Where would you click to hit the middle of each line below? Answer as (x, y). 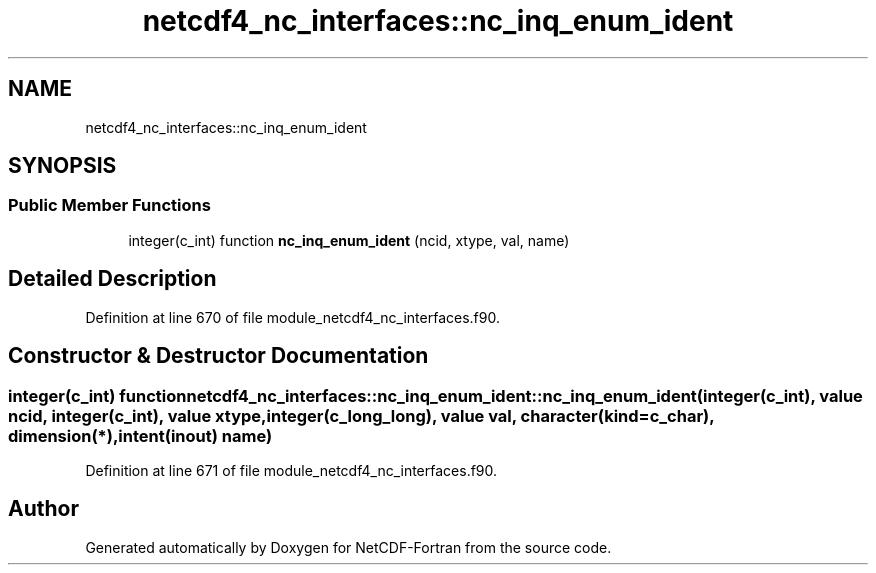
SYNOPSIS (62, 166)
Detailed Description (112, 279)
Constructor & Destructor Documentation (218, 356)
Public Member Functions (109, 205)
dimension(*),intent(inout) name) (140, 435)
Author (43, 509)
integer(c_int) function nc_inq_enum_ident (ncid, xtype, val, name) (349, 240)
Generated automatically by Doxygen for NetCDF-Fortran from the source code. (348, 547)
